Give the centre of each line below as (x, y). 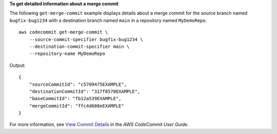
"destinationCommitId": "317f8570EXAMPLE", (85, 91)
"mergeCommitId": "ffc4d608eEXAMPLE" (76, 106)
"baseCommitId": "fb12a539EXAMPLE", (75, 99)
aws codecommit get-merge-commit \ (63, 32)
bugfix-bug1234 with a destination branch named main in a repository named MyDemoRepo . (108, 20)
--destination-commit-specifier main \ (79, 46)
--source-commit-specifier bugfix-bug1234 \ (86, 39)
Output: (17, 65)
